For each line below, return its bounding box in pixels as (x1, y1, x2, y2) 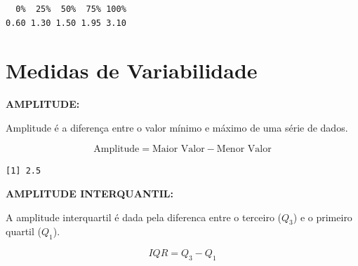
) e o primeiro (293, 209, 352, 224)
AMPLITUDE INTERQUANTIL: (6, 186, 173, 201)
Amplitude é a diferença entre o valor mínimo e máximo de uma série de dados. (6, 120, 348, 134)
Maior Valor (152, 143, 205, 154)
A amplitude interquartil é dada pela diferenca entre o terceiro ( (6, 209, 282, 224)
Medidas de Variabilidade (6, 56, 258, 85)
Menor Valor (216, 143, 272, 154)
